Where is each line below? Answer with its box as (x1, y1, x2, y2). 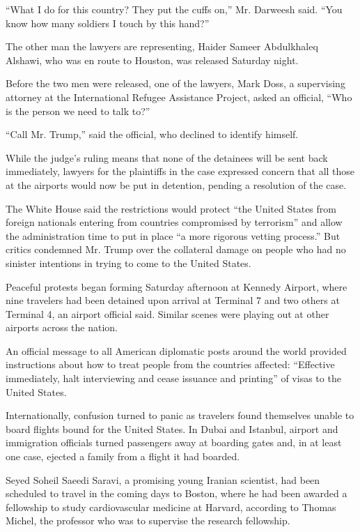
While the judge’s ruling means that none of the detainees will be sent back (6, 150, 328, 165)
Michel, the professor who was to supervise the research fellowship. (6, 513, 290, 528)
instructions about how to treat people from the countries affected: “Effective (6, 357, 335, 372)
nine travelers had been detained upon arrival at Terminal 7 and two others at (6, 293, 340, 307)
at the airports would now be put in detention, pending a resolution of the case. (6, 177, 347, 192)
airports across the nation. (6, 320, 118, 335)
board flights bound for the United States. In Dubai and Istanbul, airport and (6, 421, 338, 436)
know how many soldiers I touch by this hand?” (6, 15, 210, 30)
